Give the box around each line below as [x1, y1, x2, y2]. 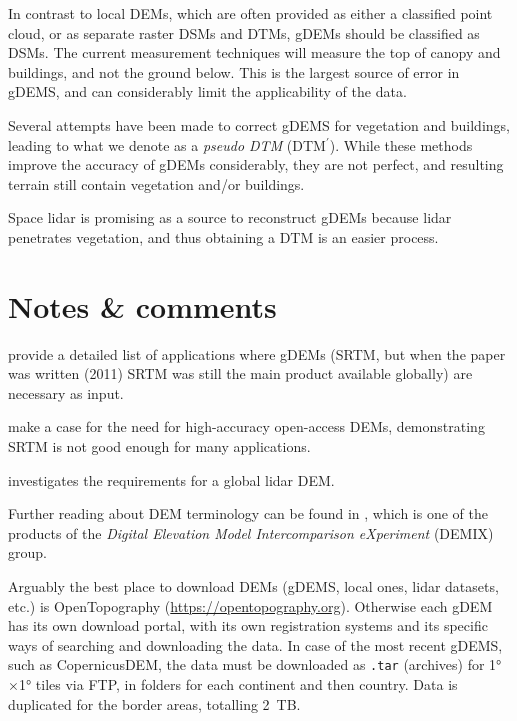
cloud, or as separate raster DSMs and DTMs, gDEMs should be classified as [8, 22, 480, 43]
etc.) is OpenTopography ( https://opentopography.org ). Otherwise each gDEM [8, 595, 493, 616]
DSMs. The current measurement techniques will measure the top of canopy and [8, 42, 501, 63]
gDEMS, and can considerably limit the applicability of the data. [8, 81, 407, 102]
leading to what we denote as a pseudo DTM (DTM [8, 134, 326, 155]
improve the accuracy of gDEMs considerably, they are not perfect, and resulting [8, 154, 504, 175]
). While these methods [329, 134, 473, 155]
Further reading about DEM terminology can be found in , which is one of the [8, 503, 488, 524]
